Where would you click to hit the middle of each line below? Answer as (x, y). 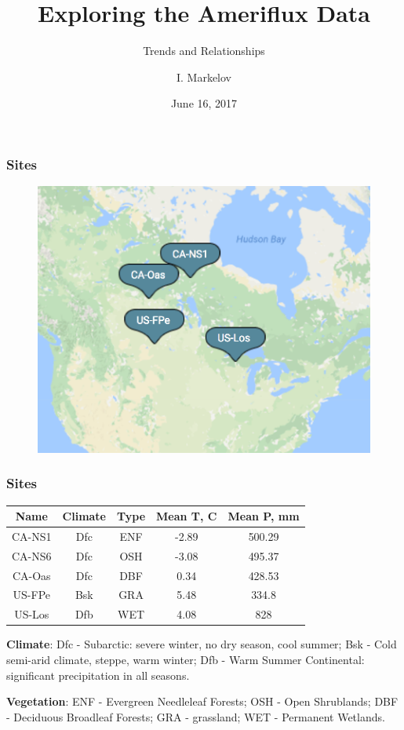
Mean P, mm (264, 516)
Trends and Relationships (204, 51)
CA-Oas (31, 575)
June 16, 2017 (204, 103)
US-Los (32, 614)
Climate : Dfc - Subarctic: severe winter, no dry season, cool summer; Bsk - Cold (202, 644)
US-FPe (31, 595)
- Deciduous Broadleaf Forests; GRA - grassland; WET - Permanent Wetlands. (196, 716)
